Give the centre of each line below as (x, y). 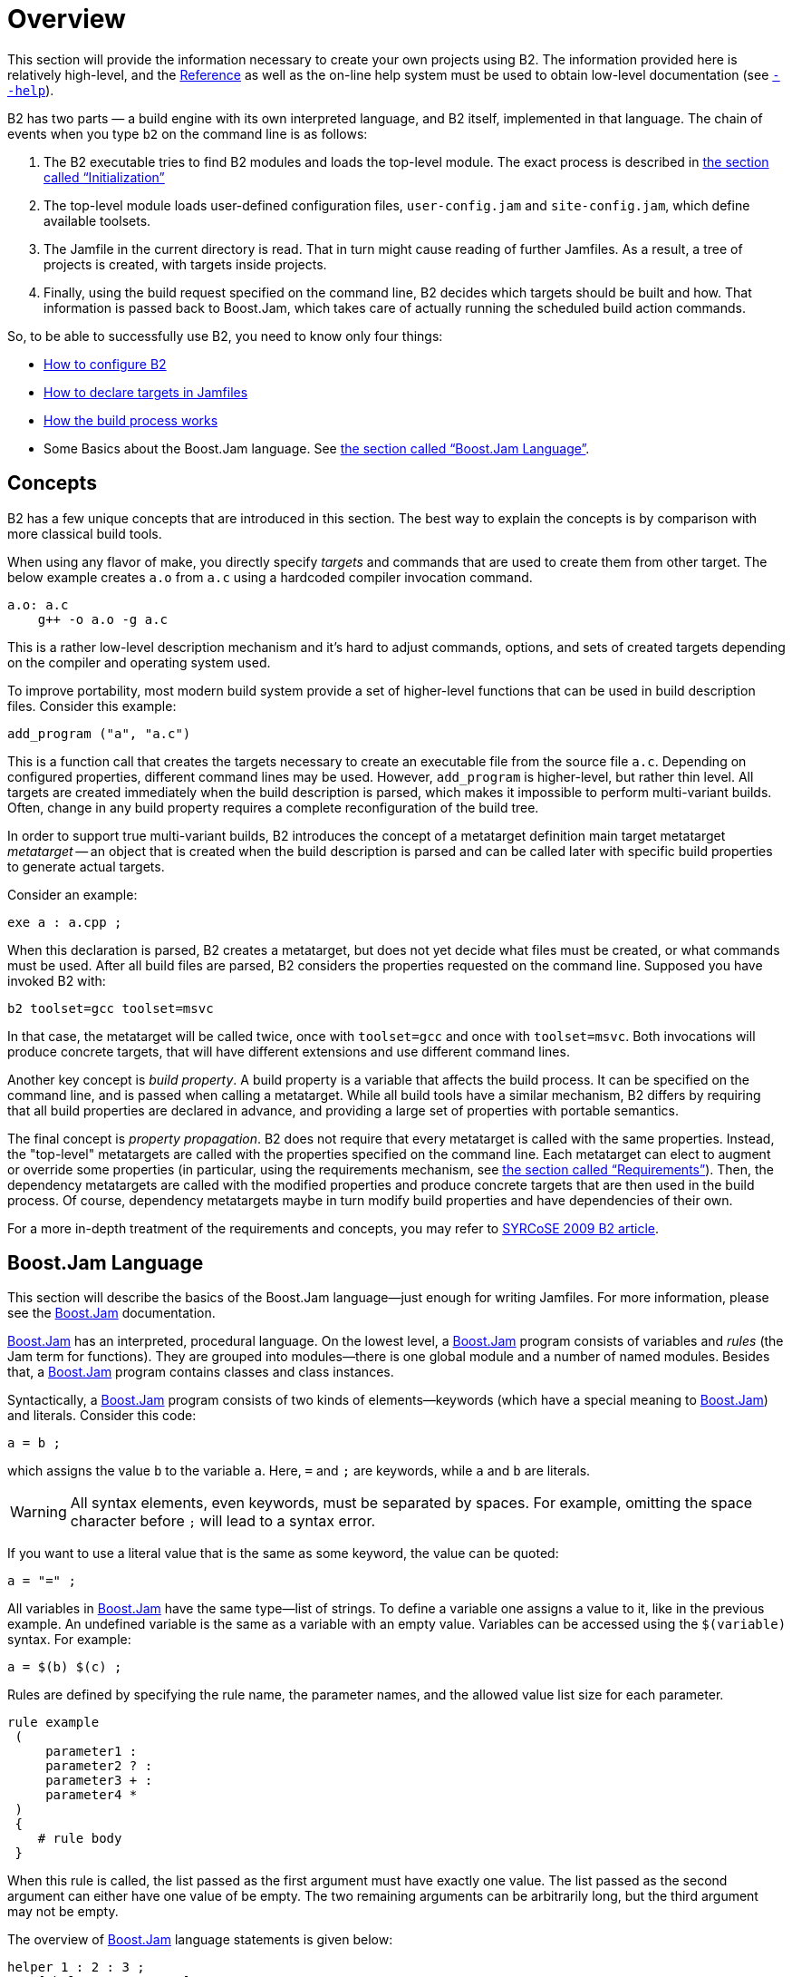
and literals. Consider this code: (102, 1416)
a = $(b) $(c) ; (65, 1667)
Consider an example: (72, 894)
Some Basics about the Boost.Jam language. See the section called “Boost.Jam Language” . (317, 448)
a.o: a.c (38, 604)
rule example (53, 1723)
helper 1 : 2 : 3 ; (76, 1967)
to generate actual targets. (86, 866)
